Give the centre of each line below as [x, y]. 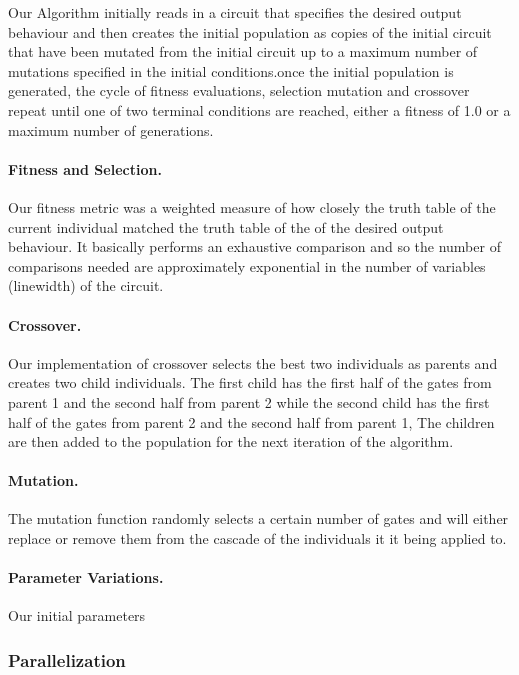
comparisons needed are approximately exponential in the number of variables [247, 265]
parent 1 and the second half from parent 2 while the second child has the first [249, 401]
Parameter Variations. [86, 577]
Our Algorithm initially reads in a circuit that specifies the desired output [235, 12]
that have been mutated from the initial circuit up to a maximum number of [243, 51]
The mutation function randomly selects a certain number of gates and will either [258, 518]
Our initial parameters [77, 615]
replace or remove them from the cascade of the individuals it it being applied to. [257, 538]
